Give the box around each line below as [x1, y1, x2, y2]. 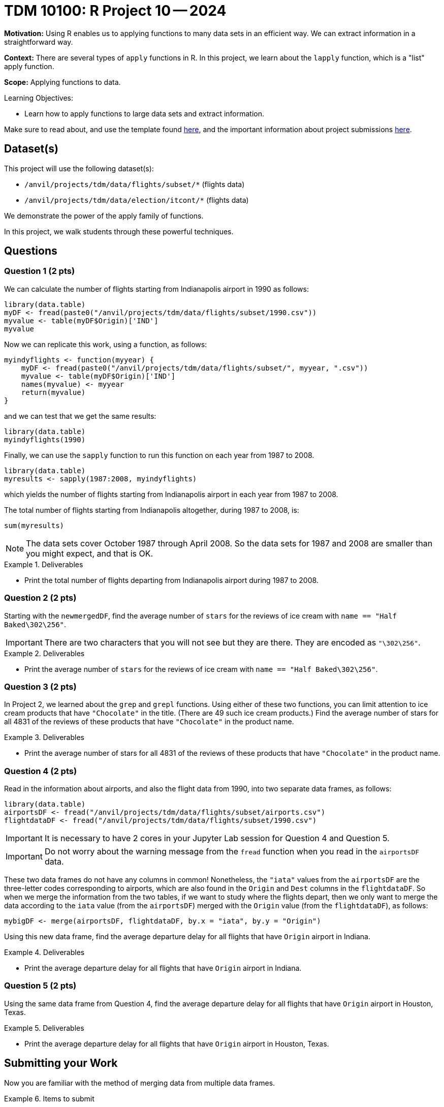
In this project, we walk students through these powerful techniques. [4, 227, 234, 236]
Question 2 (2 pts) [4, 593, 77, 603]
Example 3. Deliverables [4, 733, 84, 742]
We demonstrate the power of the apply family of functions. [4, 211, 204, 220]
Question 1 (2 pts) [4, 266, 75, 276]
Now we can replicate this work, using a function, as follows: [4, 340, 207, 349]
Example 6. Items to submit [4, 1094, 94, 1103]
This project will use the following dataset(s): [4, 164, 154, 173]
